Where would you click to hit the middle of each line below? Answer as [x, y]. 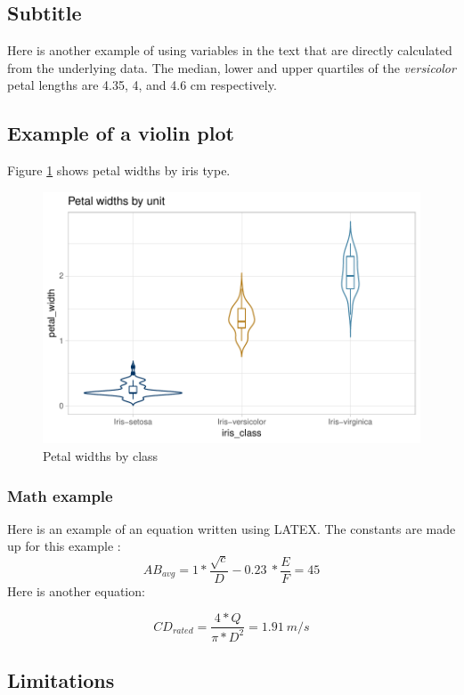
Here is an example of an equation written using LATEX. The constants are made [232, 528]
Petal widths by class [101, 456]
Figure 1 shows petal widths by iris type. [119, 170]
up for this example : [64, 546]
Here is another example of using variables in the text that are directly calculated [230, 50]
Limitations [61, 680]
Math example [60, 495]
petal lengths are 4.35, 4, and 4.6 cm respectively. [142, 85]
